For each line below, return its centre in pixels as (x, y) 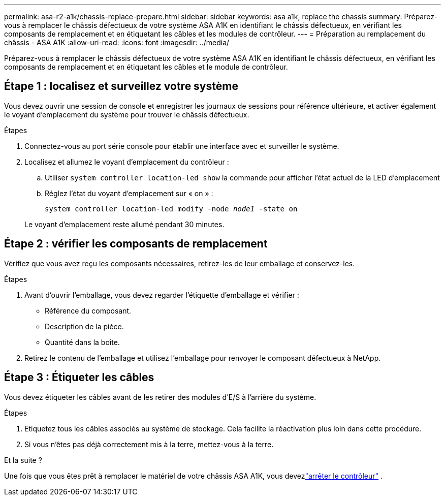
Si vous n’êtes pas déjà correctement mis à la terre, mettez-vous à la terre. (149, 444)
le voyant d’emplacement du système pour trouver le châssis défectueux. (127, 114)
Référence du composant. (88, 310)
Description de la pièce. (84, 326)
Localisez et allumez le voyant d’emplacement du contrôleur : (127, 162)
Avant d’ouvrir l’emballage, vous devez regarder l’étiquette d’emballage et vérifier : (162, 295)
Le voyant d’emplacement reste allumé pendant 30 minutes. (124, 224)
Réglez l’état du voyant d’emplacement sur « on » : (129, 193)
